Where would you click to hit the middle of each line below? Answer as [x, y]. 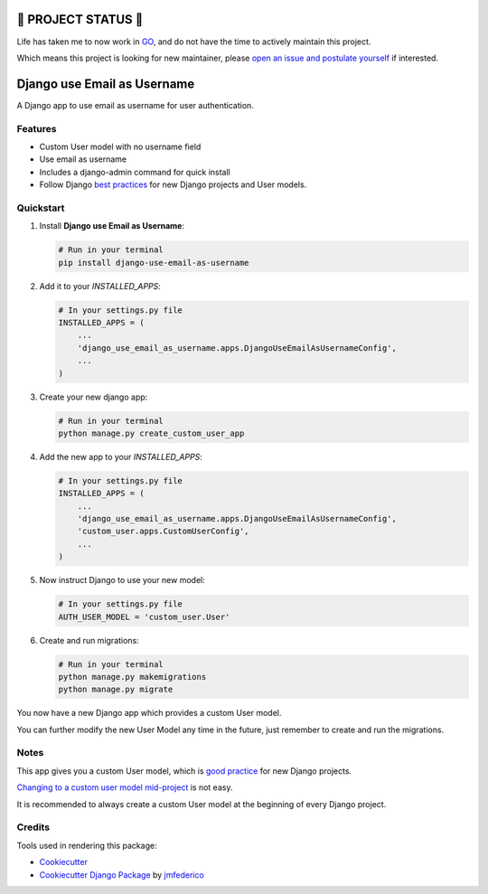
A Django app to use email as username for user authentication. [136, 105]
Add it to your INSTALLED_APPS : [100, 286]
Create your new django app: [94, 397]
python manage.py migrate [116, 690]
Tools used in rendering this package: [87, 845]
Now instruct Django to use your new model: [122, 580]
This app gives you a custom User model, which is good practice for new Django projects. [184, 771]
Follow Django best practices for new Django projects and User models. [173, 184]
